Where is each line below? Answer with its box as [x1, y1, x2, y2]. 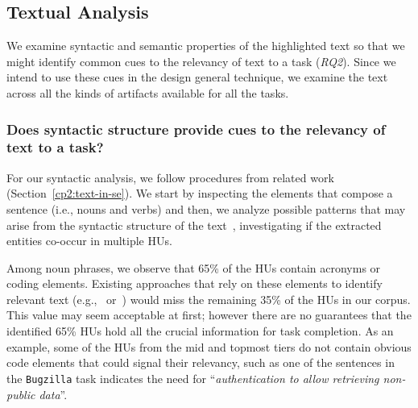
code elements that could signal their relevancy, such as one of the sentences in [6, 354, 395, 371]
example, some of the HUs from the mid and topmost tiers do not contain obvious [6, 338, 412, 355]
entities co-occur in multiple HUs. [6, 232, 172, 249]
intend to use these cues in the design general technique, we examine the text [6, 69, 388, 85]
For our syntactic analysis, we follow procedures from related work [6, 169, 334, 185]
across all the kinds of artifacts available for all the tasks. [6, 84, 289, 101]
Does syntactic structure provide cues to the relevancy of [6, 119, 386, 139]
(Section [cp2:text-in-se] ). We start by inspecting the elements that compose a [6, 185, 393, 202]
